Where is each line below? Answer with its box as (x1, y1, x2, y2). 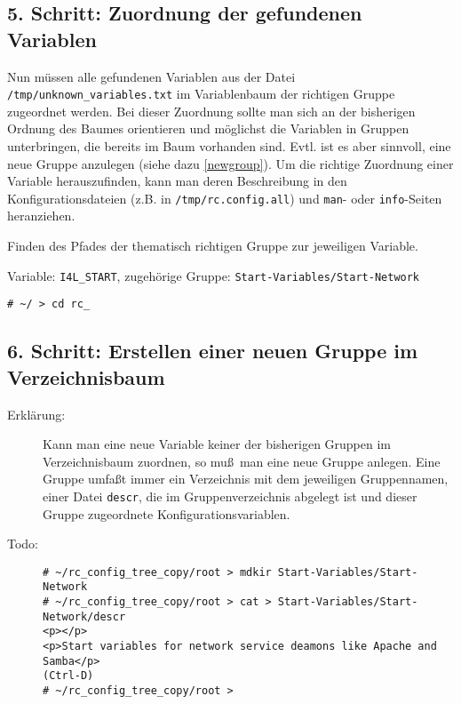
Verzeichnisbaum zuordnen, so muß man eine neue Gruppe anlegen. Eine (43, 452, 441, 470)
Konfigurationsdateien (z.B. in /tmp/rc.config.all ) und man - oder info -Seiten (7, 188, 442, 207)
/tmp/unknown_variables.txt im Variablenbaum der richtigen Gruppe (7, 84, 395, 103)
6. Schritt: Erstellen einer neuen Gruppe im (7, 337, 418, 364)
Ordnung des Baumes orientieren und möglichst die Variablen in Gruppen (7, 119, 409, 138)
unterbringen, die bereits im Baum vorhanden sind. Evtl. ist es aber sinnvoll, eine (7, 137, 451, 156)
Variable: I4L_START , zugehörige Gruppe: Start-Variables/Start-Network (7, 266, 420, 284)
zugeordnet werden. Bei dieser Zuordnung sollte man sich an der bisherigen (7, 101, 416, 120)
